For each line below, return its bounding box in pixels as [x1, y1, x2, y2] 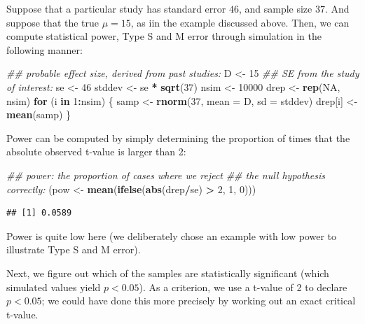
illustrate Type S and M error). [6, 242, 141, 257]
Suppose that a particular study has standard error [6, 1, 226, 15]
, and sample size [238, 1, 312, 15]
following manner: [6, 42, 83, 57]
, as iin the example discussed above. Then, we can [130, 15, 350, 29]
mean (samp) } [6, 107, 71, 122]
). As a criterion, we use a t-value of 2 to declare [139, 279, 347, 294]
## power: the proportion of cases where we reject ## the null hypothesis [6, 167, 326, 182]
